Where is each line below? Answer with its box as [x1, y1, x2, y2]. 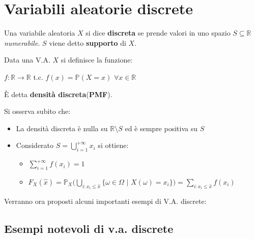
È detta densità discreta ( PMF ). [4, 88, 112, 99]
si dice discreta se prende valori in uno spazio [86, 27, 231, 38]
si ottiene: [98, 140, 129, 151]
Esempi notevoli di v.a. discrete [4, 221, 174, 236]
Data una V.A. [4, 54, 50, 65]
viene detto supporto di [49, 37, 126, 48]
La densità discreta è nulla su [16, 123, 108, 133]
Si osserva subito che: [4, 106, 71, 116]
